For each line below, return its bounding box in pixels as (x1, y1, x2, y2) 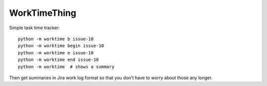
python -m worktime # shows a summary (18, 64, 115, 69)
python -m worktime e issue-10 (18, 50, 94, 55)
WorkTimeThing (9, 7, 77, 18)
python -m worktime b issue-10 (18, 36, 94, 42)
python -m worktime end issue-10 (18, 57, 99, 63)
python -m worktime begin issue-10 (18, 43, 104, 49)
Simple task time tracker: (9, 25, 60, 31)
